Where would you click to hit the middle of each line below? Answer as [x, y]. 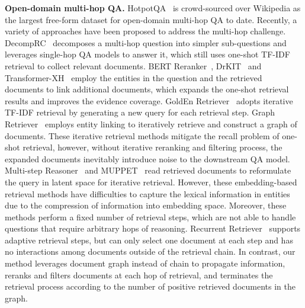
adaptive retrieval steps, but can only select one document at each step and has [149, 240]
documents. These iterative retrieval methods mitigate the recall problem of [142, 135]
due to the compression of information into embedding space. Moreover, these [146, 205]
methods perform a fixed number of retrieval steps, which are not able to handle [150, 216]
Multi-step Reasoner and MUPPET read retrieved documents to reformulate [148, 170]
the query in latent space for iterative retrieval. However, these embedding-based [151, 182]
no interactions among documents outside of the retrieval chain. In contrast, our [150, 251]
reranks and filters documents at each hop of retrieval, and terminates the [139, 275]
